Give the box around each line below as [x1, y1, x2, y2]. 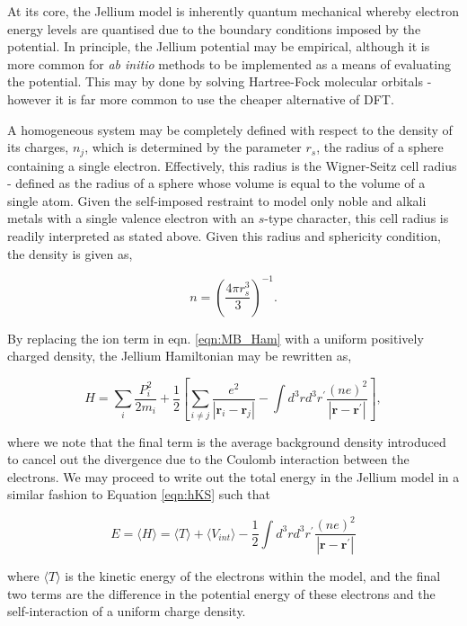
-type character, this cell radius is [264, 209, 449, 228]
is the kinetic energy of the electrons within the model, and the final [65, 567, 441, 586]
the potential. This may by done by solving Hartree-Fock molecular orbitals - [7, 72, 432, 91]
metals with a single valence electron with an [7, 209, 255, 228]
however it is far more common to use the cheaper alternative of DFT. [7, 89, 394, 108]
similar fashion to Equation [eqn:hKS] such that [7, 485, 270, 504]
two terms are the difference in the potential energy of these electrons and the [7, 584, 436, 603]
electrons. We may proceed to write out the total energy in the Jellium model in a [7, 467, 460, 486]
